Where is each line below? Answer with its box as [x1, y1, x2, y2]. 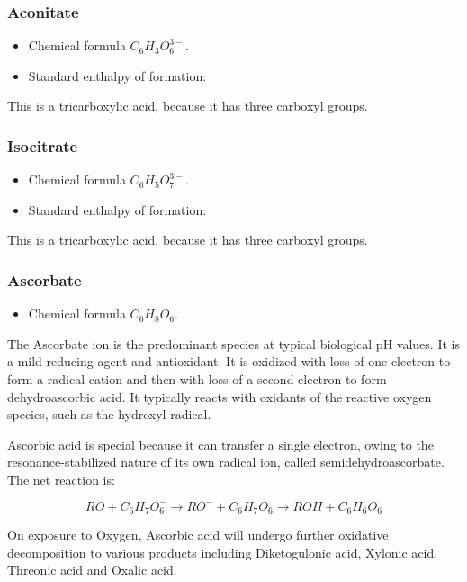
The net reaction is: [7, 470, 115, 488]
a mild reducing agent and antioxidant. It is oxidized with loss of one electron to [7, 352, 451, 371]
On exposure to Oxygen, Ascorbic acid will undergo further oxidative [7, 525, 389, 544]
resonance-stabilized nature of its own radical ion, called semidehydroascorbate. [7, 452, 445, 471]
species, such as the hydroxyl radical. [7, 405, 211, 424]
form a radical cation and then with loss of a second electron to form [7, 370, 387, 388]
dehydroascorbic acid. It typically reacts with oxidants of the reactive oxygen [7, 387, 432, 406]
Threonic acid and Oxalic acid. [7, 560, 177, 579]
